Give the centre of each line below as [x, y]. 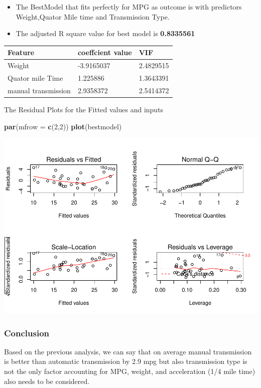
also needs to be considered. [47, 381]
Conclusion [27, 333]
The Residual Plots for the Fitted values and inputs [84, 109]
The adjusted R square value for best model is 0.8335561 [105, 33]
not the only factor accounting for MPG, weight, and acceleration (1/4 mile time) [130, 371]
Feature [21, 52]
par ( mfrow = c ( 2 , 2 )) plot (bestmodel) [63, 126]
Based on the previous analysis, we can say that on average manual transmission [128, 351]
